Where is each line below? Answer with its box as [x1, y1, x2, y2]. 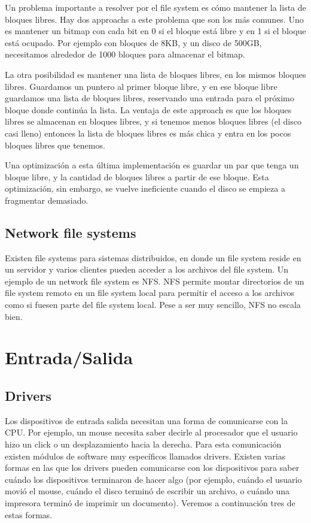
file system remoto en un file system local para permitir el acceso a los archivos [5, 286, 295, 299]
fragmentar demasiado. [5, 194, 89, 206]
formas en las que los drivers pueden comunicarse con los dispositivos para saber [5, 461, 300, 474]
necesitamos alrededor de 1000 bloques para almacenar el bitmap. [5, 48, 245, 61]
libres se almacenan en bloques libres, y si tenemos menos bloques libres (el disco [5, 115, 301, 128]
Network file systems [5, 223, 136, 241]
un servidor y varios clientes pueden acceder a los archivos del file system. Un [5, 263, 288, 276]
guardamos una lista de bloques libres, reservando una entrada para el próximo [5, 92, 294, 104]
